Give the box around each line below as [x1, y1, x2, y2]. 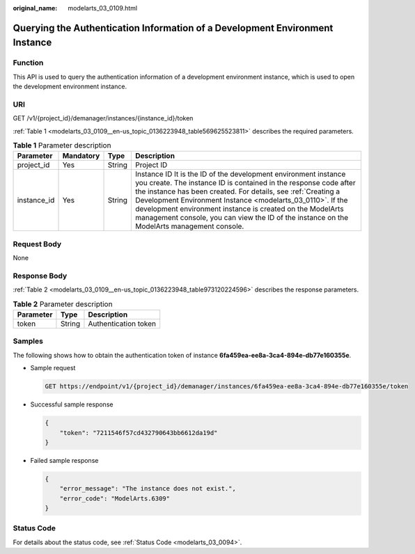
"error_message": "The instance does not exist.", [59, 484, 236, 493]
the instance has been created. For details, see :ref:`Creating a [134, 187, 340, 196]
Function [13, 58, 44, 68]
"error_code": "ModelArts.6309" [59, 494, 171, 502]
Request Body [13, 239, 62, 248]
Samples [13, 336, 43, 346]
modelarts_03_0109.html [68, 4, 138, 12]
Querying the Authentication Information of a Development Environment [13, 22, 334, 34]
